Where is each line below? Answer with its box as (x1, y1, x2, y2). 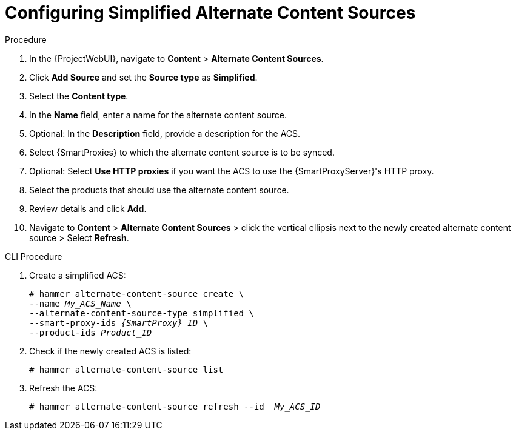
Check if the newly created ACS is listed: (29, 345, 192, 356)
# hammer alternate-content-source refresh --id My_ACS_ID (29, 401, 321, 411)
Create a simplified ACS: (29, 270, 126, 281)
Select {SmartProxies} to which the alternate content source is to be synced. (29, 147, 335, 158)
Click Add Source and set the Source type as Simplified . (29, 71, 258, 82)
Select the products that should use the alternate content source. (29, 184, 289, 195)
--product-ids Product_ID (29, 327, 152, 337)
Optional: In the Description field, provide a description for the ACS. (29, 128, 301, 139)
